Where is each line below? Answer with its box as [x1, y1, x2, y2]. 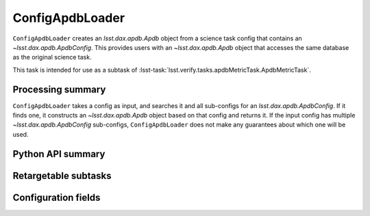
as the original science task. [12, 53, 92, 62]
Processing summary [12, 83, 106, 95]
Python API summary [12, 148, 106, 160]
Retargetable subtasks [12, 170, 112, 181]
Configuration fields [12, 191, 101, 203]
